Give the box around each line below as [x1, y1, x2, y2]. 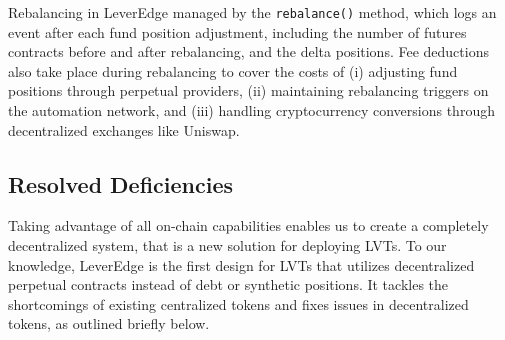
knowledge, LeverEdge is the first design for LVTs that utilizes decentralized [8, 254, 475, 275]
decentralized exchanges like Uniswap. [8, 119, 240, 140]
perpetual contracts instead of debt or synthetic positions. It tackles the [8, 274, 449, 295]
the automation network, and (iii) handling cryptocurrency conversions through [8, 100, 495, 121]
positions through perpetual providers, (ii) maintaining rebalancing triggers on [8, 80, 489, 101]
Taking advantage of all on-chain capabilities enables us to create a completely [8, 215, 489, 236]
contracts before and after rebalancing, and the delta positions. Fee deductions [8, 41, 489, 62]
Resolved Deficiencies [8, 168, 234, 199]
